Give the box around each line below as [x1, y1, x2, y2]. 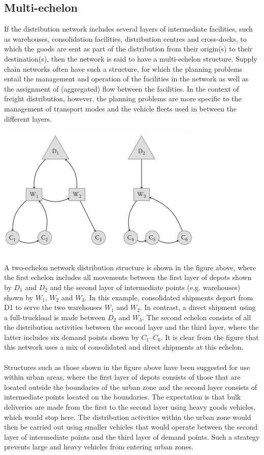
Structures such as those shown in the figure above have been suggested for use [4, 361, 250, 372]
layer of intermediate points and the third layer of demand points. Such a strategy [4, 431, 260, 442]
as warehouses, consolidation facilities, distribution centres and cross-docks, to [4, 33, 247, 44]
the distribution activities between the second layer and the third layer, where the [4, 322, 259, 332]
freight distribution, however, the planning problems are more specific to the [4, 93, 242, 104]
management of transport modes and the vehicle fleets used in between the [4, 103, 237, 113]
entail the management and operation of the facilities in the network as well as [4, 73, 249, 84]
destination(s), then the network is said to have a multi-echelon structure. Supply [4, 53, 257, 64]
